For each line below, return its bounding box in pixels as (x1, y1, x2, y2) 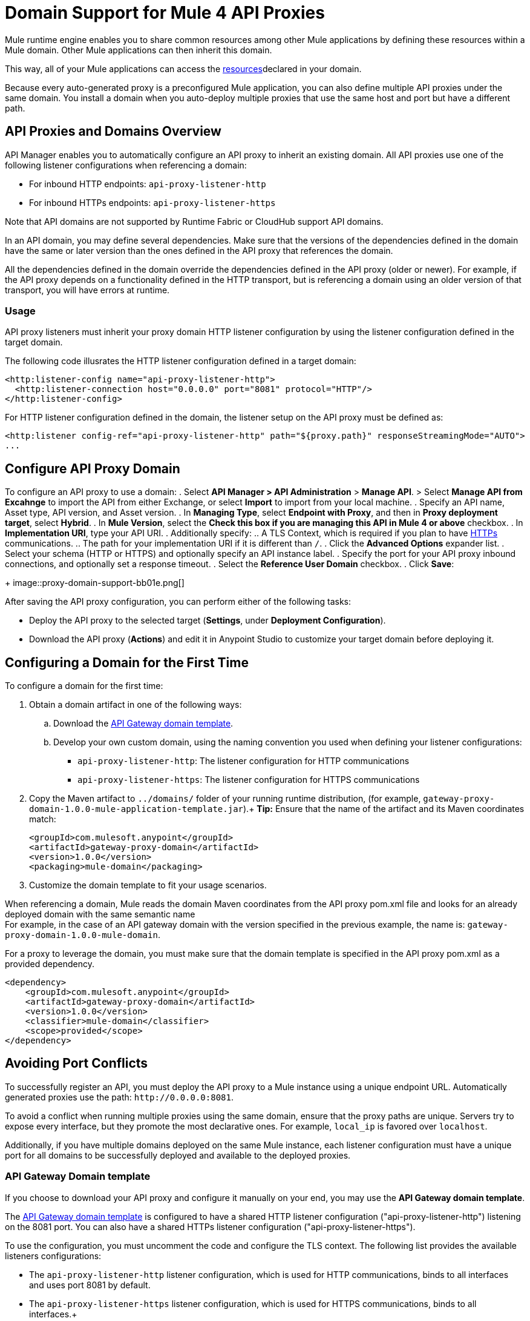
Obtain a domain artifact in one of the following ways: (29, 699, 242, 710)
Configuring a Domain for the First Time (5, 654, 249, 670)
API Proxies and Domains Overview (5, 124, 221, 139)
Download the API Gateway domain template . (53, 718, 234, 729)
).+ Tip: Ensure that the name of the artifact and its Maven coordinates (243, 804, 525, 814)
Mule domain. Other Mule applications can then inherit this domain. (5, 44, 272, 55)
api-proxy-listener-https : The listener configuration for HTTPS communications (77, 774, 420, 785)
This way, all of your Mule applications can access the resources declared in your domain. (5, 63, 362, 74)
